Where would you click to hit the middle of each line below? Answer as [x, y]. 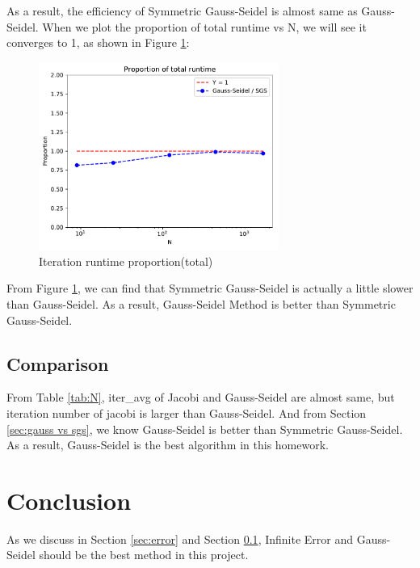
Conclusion [69, 500]
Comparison [58, 363]
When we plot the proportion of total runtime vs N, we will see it [204, 26]
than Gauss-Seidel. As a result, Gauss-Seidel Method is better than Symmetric [201, 303]
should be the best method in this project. [144, 555]
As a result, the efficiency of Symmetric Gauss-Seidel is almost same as [182, 11]
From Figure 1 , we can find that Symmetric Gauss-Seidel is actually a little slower [210, 288]
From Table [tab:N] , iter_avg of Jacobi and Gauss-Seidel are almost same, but [201, 397]
